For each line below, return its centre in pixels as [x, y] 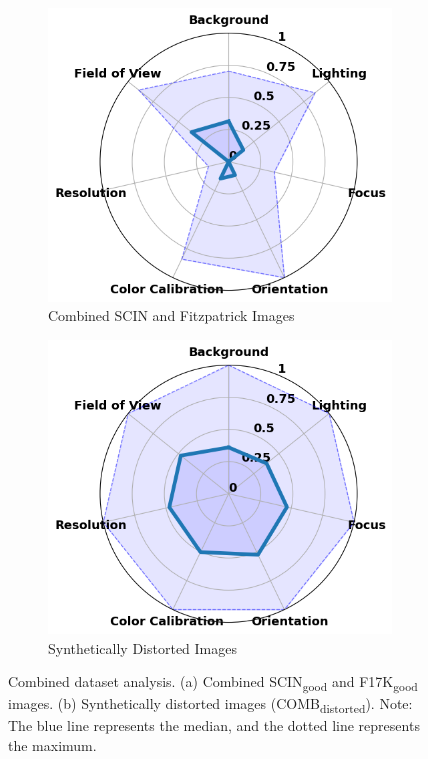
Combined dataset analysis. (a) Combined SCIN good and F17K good [213, 682]
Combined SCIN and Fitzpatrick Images [171, 315]
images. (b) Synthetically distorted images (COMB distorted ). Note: [210, 705]
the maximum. [52, 745]
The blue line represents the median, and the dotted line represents [214, 725]
